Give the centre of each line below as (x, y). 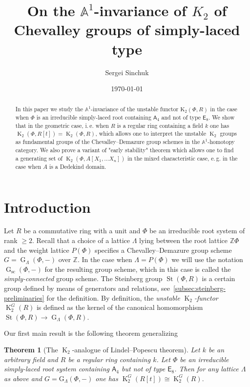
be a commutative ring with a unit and (82, 231)
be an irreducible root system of (197, 231)
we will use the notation (207, 259)
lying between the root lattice (183, 240)
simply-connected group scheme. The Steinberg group (83, 278)
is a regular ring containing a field (160, 125)
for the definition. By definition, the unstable (113, 297)
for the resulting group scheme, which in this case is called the (138, 269)
